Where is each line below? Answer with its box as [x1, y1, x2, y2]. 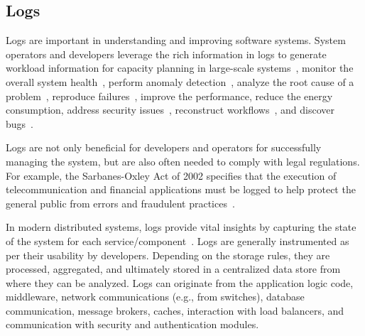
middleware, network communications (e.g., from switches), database [6, 289, 305, 304]
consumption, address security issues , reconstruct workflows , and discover [6, 102, 335, 117]
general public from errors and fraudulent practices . [6, 195, 235, 210]
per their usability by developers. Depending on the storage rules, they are [6, 247, 330, 262]
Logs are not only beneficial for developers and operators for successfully [6, 140, 322, 155]
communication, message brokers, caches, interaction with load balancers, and [6, 303, 344, 318]
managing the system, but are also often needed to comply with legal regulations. [6, 153, 360, 168]
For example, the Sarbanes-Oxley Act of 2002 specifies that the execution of [6, 168, 337, 183]
